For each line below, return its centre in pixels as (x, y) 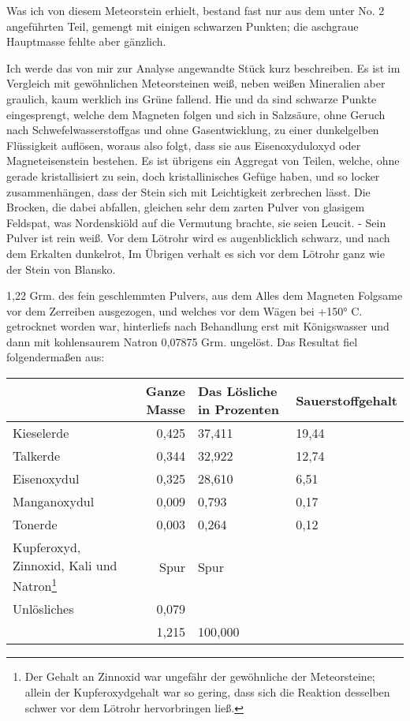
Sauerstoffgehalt (347, 400)
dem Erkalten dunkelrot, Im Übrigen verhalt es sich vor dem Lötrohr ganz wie (196, 253)
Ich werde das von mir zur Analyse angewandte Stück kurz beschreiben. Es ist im (203, 67)
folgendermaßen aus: (56, 357)
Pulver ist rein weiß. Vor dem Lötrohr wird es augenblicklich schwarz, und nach (198, 238)
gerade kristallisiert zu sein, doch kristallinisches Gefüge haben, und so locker (193, 176)
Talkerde (37, 456)
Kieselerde (41, 433)
